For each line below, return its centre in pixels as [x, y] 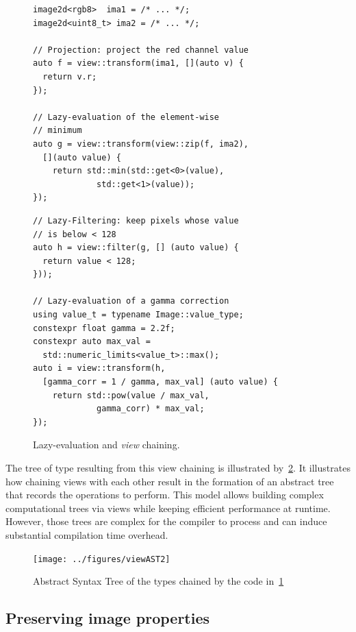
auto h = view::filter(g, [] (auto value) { [136, 248]
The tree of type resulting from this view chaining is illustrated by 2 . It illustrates [178, 467]
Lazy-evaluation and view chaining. [106, 445]
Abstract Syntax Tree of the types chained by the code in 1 [158, 581]
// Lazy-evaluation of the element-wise [126, 117]
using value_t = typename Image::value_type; [138, 315]
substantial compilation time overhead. [87, 534]
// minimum [58, 131]
